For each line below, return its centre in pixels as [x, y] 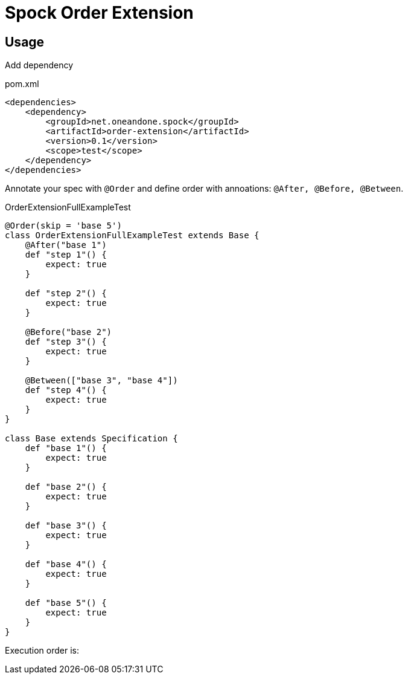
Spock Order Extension [99, 13]
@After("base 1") [66, 245]
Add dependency [39, 65]
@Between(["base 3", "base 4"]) [101, 381]
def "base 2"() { [66, 487]
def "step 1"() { [66, 255]
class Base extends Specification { [91, 439]
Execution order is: [42, 651]
